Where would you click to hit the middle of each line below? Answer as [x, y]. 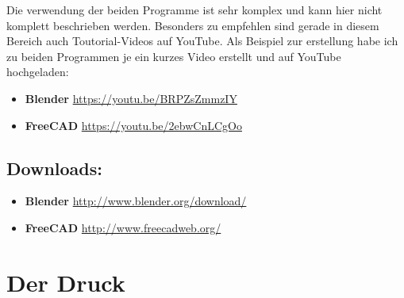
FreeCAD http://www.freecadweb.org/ [123, 227]
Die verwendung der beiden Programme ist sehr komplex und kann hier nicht [194, 10]
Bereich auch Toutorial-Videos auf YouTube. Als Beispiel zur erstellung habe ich [202, 41]
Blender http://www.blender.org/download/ [136, 201]
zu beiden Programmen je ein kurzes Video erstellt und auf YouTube [174, 56]
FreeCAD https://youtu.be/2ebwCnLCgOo [133, 125]
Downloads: [54, 168]
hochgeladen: [38, 72]
